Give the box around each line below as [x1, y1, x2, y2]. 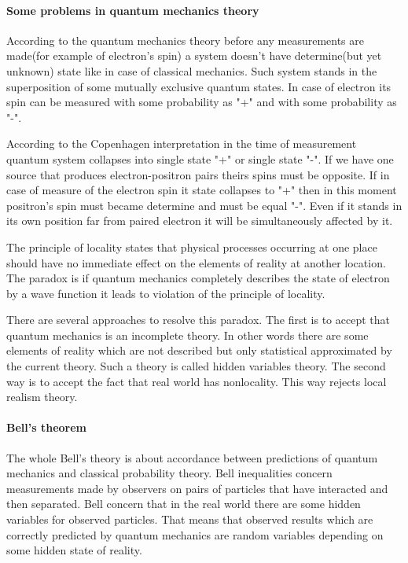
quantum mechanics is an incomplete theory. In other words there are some [6, 326, 369, 343]
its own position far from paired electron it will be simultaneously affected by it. [6, 212, 393, 229]
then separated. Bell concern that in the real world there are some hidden [6, 495, 361, 512]
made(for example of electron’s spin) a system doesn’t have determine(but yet [6, 47, 382, 64]
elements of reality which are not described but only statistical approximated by [6, 342, 392, 359]
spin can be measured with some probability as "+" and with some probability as [6, 94, 397, 110]
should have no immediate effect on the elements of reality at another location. [6, 254, 386, 270]
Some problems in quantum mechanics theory [6, 2, 259, 18]
